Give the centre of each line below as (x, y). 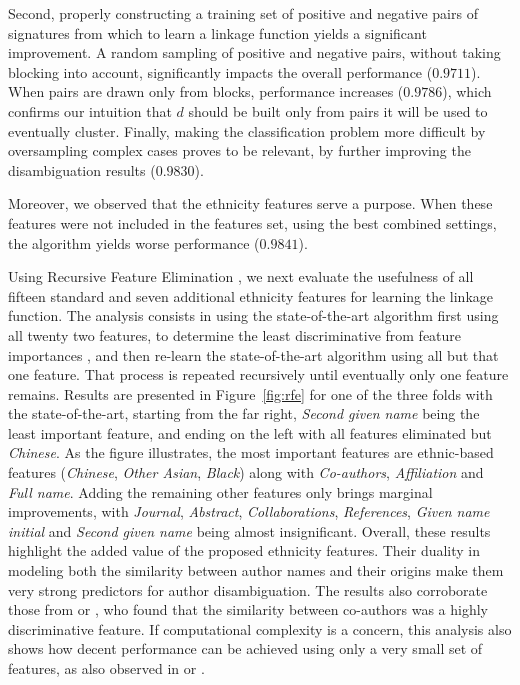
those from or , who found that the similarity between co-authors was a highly (248, 609)
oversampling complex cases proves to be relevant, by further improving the (239, 150)
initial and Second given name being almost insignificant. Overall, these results (249, 530)
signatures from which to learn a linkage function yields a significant (217, 32)
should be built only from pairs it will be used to (338, 110)
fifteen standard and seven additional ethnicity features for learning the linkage (250, 295)
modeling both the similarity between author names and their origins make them (256, 570)
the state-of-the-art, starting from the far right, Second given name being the (244, 413)
